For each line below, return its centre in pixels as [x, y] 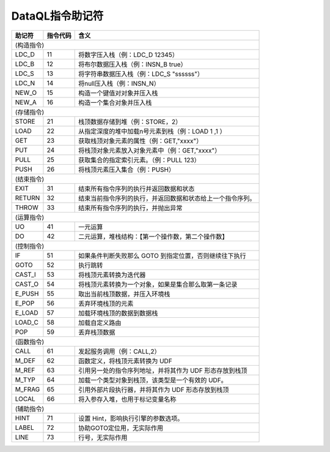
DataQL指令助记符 [57, 16]
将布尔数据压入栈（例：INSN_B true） [133, 64]
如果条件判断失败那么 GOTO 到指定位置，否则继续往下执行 [162, 255]
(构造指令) [30, 45]
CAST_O [27, 284]
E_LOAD [27, 312]
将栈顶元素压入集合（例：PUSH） [127, 170]
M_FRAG [28, 389]
